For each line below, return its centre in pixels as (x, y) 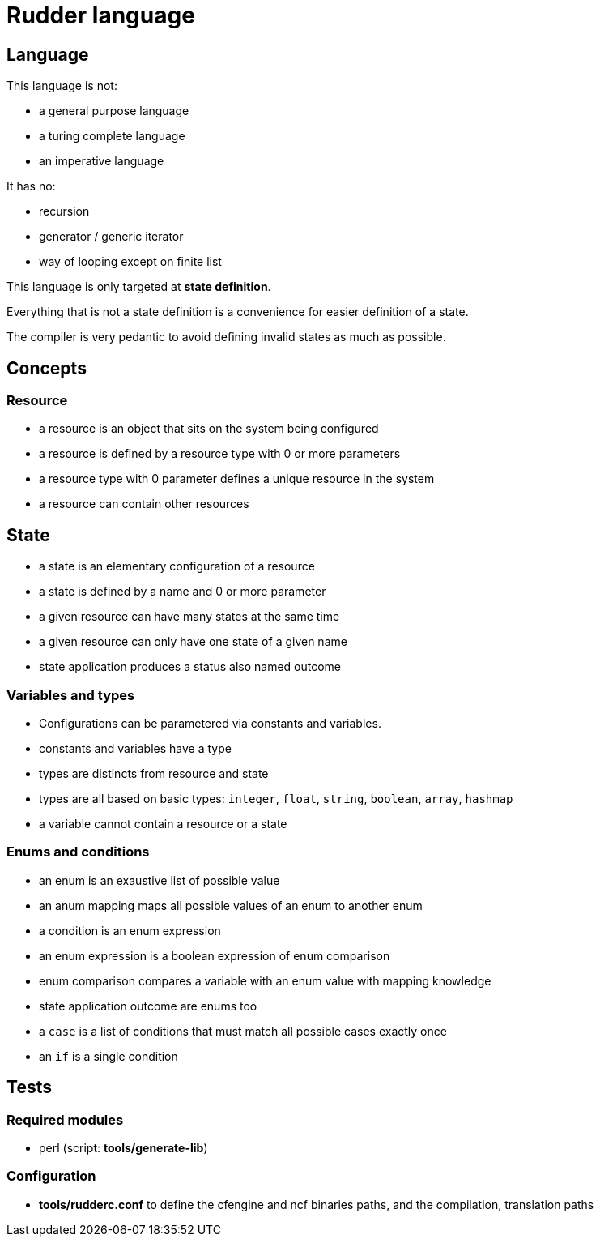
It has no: (31, 186)
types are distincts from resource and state (154, 773)
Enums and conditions (78, 852)
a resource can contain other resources (144, 504)
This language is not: (62, 86)
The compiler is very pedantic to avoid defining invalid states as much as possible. (226, 337)
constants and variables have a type (135, 748)
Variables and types (71, 695)
